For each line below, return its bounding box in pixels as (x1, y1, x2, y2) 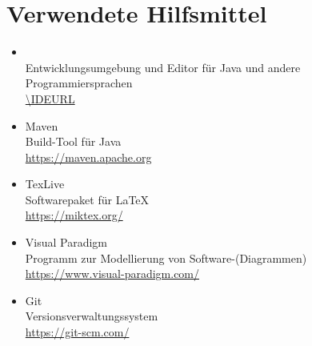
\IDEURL (25, 90, 75, 107)
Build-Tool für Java (25, 133, 122, 150)
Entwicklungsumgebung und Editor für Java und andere (25, 58, 301, 75)
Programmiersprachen (25, 74, 133, 91)
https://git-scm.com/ (25, 324, 130, 340)
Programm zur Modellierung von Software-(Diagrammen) (25, 249, 307, 266)
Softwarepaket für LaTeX (25, 191, 150, 207)
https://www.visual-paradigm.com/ (25, 265, 200, 282)
